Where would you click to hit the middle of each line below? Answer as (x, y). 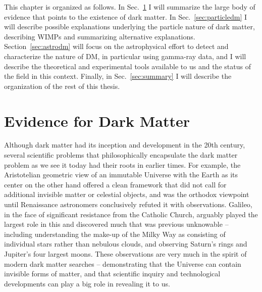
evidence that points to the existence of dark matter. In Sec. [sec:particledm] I (125, 16)
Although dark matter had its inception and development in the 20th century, (125, 145)
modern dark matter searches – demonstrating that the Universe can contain (123, 263)
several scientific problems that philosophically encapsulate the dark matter (121, 155)
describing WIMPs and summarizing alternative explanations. (100, 36)
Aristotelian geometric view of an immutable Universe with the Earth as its (121, 175)
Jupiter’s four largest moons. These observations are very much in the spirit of (125, 254)
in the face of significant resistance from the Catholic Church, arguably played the (131, 214)
